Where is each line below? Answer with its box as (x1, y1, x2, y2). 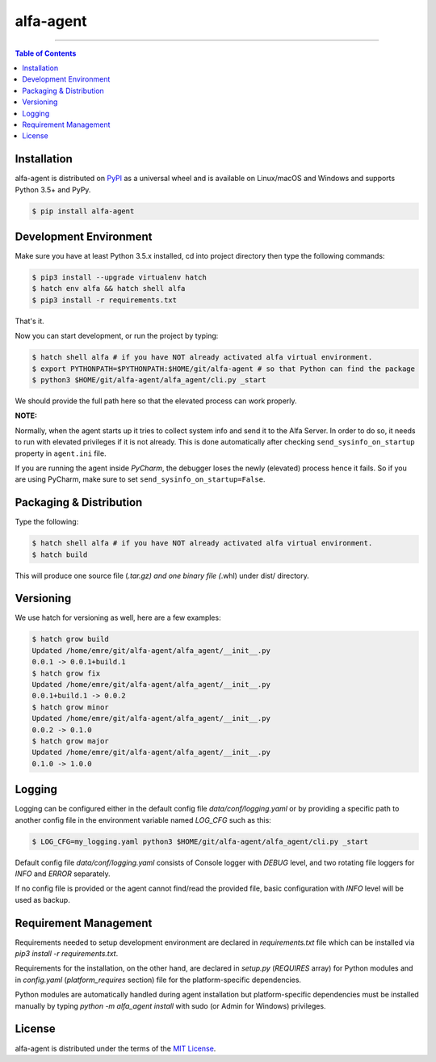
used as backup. (15, 895, 70, 904)
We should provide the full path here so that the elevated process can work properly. (15, 396, 298, 406)
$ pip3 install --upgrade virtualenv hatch (31, 273, 208, 282)
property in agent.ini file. (15, 449, 107, 458)
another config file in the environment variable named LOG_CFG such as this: (15, 815, 272, 824)
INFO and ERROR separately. (15, 869, 111, 879)
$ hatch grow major (31, 736, 109, 745)
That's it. (15, 316, 44, 326)
